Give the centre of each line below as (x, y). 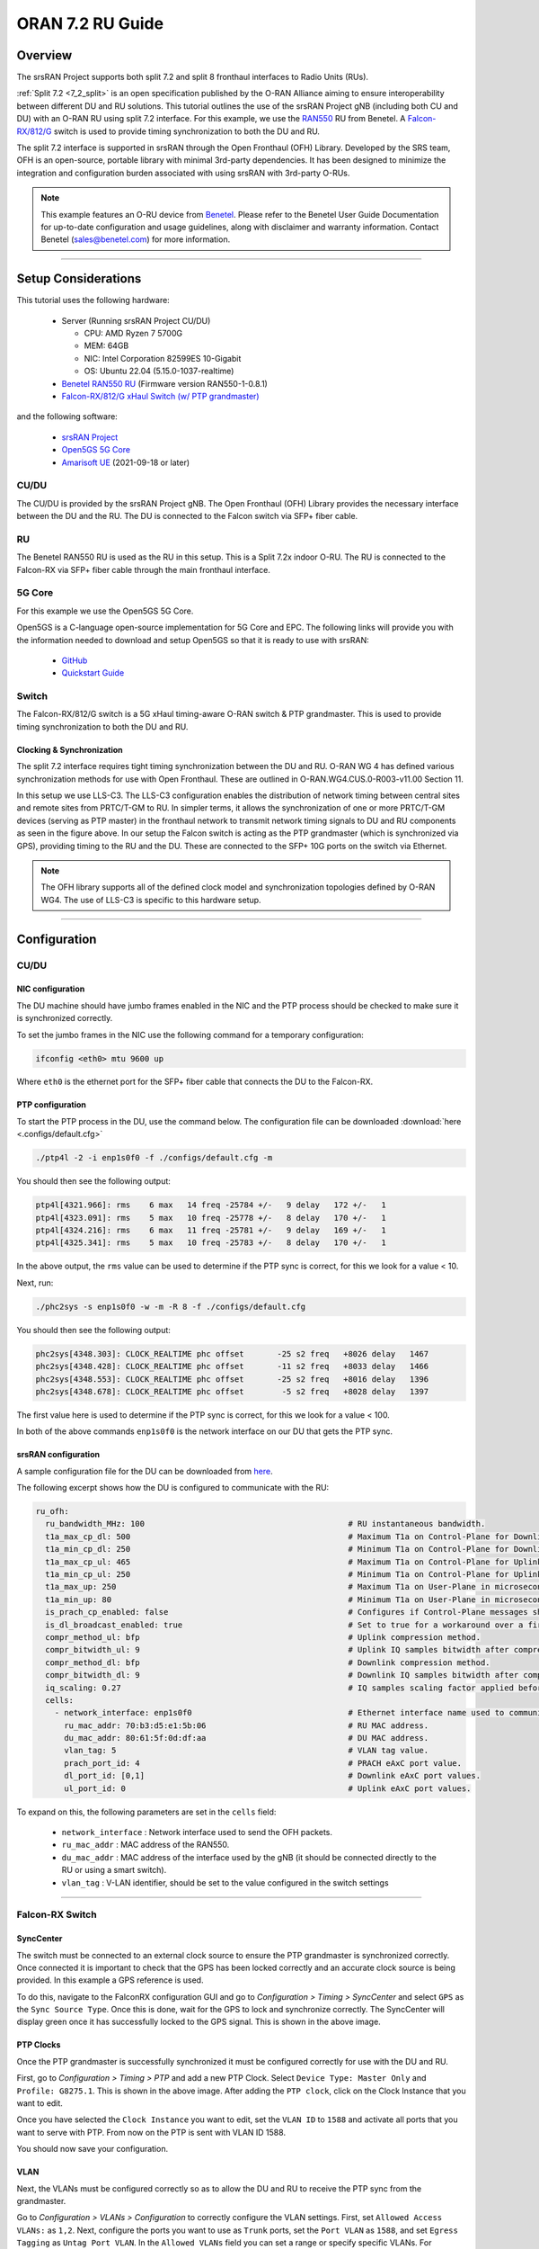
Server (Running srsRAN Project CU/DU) (136, 320)
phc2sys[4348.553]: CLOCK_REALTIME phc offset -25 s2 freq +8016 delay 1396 (232, 1379)
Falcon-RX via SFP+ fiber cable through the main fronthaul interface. (144, 569)
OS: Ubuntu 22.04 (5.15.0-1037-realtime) (159, 371)
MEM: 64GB (106, 345)
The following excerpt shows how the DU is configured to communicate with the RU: (173, 1488)
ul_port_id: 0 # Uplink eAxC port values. (268, 1788)
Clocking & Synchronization (70, 749)
